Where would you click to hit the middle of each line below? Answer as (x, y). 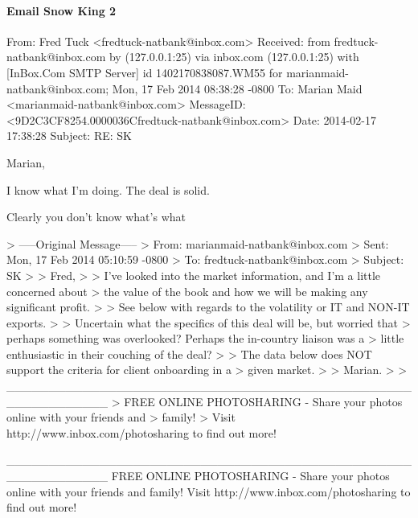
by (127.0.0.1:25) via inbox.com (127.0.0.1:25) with (234, 57)
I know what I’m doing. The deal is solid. (108, 189)
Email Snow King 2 (61, 10)
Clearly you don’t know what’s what (96, 217)
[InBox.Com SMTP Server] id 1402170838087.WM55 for (145, 72)
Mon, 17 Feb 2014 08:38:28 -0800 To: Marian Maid (237, 88)
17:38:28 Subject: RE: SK (69, 136)
